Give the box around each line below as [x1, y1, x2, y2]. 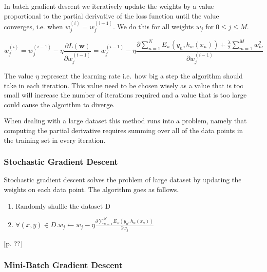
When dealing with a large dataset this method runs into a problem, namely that [4, 116, 247, 126]
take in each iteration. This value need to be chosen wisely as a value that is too [4, 80, 244, 90]
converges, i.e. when [4, 21, 63, 31]
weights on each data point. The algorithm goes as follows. [4, 184, 179, 194]
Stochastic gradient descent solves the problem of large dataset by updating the [4, 175, 242, 185]
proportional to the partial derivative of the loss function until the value [4, 10, 219, 20]
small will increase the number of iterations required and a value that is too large [4, 90, 247, 100]
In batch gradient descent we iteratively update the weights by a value [4, 1, 214, 11]
